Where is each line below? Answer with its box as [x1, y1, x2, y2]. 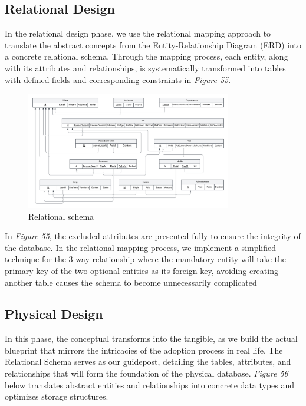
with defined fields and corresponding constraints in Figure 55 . [5, 73, 231, 85]
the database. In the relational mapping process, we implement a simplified [5, 241, 277, 253]
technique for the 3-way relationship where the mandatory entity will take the [5, 253, 287, 265]
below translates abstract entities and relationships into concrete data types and [5, 378, 295, 391]
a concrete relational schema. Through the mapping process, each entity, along [5, 50, 288, 62]
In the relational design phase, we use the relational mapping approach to [5, 27, 271, 39]
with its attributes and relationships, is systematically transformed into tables [5, 61, 286, 74]
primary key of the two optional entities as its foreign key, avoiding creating [5, 264, 278, 276]
